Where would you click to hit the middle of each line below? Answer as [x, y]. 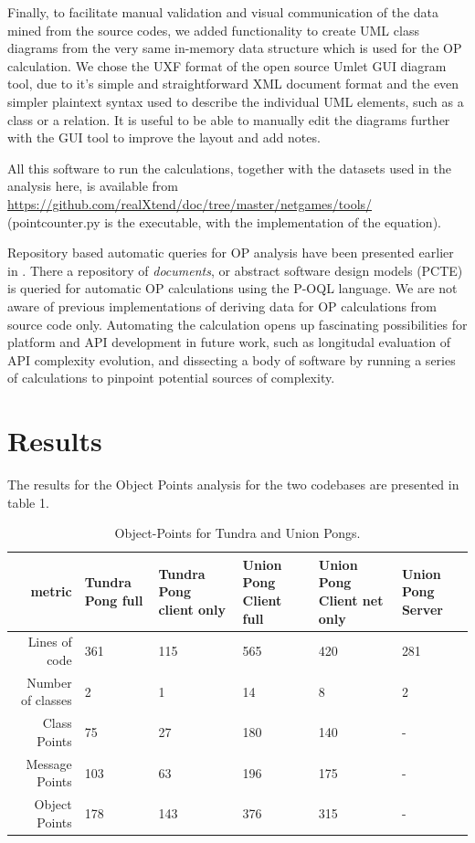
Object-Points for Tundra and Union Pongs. [237, 533]
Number [49, 682]
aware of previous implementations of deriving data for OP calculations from [222, 306]
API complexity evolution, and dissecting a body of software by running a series [232, 359]
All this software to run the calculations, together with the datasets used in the [229, 168]
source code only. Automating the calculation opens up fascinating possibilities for [237, 324]
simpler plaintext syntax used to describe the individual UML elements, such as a [236, 101]
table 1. [28, 502]
